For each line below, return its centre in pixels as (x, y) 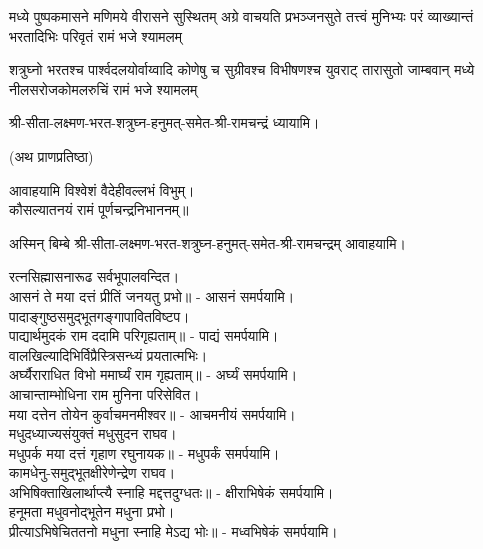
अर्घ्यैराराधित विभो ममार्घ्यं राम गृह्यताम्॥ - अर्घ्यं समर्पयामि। (153, 374)
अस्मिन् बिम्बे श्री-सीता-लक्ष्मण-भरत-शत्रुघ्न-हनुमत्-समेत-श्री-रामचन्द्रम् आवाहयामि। (207, 242)
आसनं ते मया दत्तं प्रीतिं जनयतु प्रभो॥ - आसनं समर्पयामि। (152, 295)
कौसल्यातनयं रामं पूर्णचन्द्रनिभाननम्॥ (99, 209)
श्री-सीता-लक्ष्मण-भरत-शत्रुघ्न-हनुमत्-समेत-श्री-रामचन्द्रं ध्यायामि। (164, 122)
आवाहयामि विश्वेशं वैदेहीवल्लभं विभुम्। (102, 189)
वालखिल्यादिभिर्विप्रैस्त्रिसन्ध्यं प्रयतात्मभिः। (108, 354)
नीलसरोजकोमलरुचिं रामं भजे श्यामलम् (103, 88)
